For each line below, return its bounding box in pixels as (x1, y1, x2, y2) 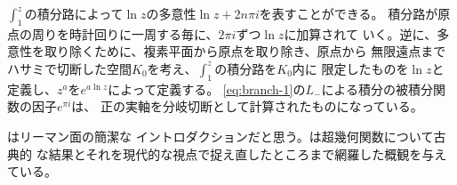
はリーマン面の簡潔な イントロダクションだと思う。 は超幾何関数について (7, 126, 434, 145)
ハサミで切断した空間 (7, 59, 132, 77)
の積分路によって (24, 4, 124, 22)
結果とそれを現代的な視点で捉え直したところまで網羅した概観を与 (48, 144, 435, 163)
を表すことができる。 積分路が (259, 4, 438, 22)
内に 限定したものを (292, 59, 409, 77)
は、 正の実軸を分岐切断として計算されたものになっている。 (71, 97, 423, 116)
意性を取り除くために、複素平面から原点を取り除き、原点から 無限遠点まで (7, 42, 446, 60)
